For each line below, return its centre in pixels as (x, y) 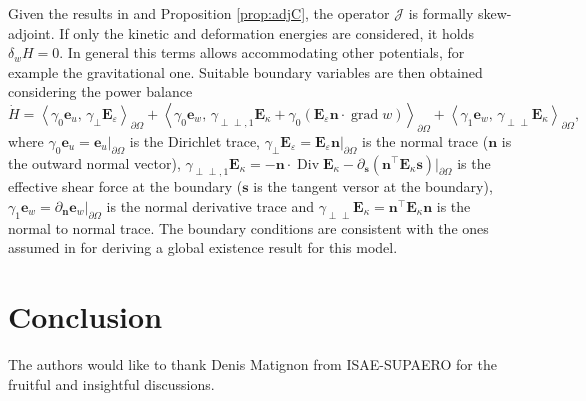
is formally (441, 13)
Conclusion (85, 316)
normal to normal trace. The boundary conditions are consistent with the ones (248, 227)
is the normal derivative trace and (210, 205)
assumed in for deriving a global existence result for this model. (203, 247)
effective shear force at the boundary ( (125, 186)
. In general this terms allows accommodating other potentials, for (262, 52)
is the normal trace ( (425, 140)
